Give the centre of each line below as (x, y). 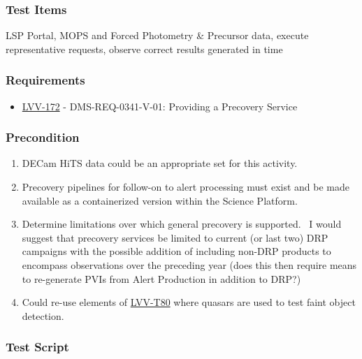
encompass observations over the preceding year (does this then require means (189, 265)
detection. (43, 315)
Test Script (37, 347)
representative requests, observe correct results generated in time (144, 49)
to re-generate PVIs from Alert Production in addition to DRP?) (161, 278)
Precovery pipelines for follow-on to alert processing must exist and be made (186, 187)
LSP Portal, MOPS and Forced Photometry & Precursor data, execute (157, 35)
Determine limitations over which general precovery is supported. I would (182, 224)
